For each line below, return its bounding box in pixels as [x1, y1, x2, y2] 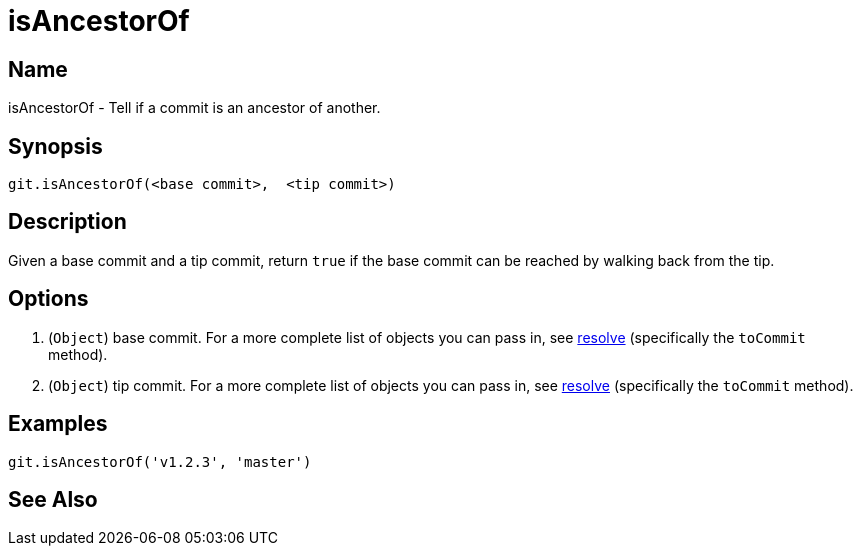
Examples [8, 411, 108, 437]
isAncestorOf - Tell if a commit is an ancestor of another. [8, 99, 381, 117]
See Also [8, 486, 98, 512]
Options [8, 286, 89, 312]
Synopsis [8, 133, 103, 159]
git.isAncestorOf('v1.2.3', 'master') [8, 453, 312, 470]
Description [8, 209, 127, 235]
